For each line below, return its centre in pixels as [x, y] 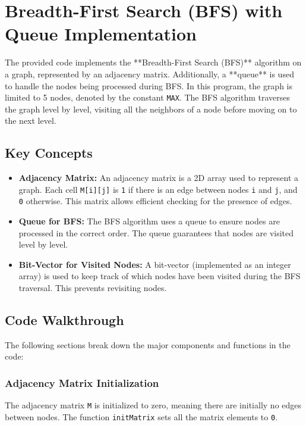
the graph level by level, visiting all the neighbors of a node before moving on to [151, 109]
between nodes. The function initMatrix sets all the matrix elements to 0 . [141, 416]
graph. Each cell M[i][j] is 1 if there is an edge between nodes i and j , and [158, 189]
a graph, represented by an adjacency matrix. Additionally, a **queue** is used [149, 74]
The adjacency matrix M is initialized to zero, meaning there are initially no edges [153, 405]
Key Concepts [49, 153]
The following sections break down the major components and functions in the [148, 344]
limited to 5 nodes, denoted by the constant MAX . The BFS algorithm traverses [148, 97]
